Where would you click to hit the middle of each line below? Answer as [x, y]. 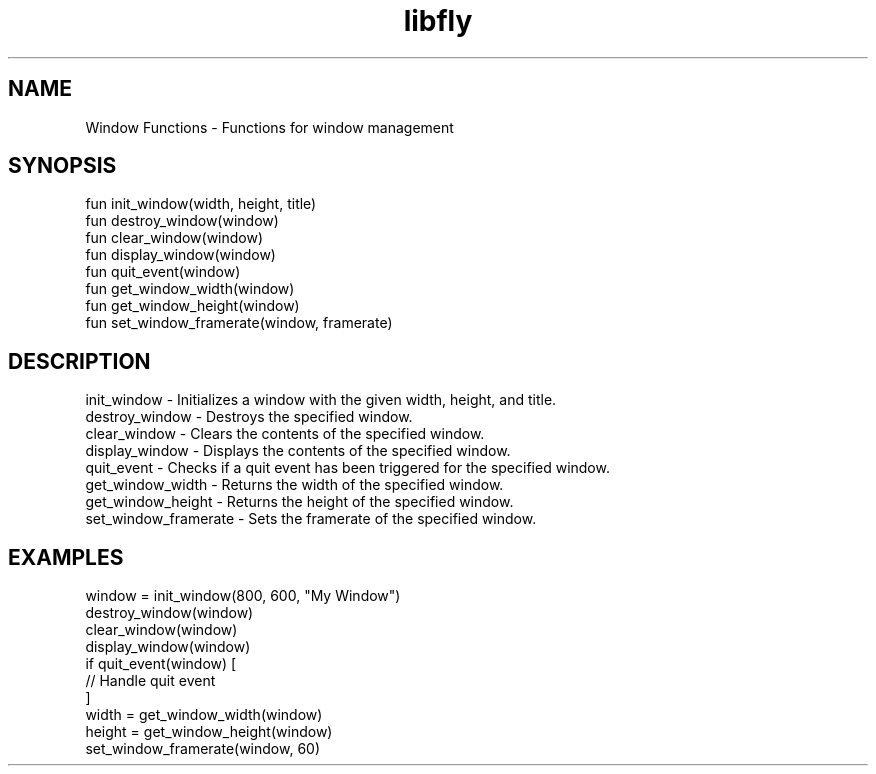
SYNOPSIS [62, 166]
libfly [438, 21]
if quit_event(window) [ [161, 664]
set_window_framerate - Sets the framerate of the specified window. [311, 519]
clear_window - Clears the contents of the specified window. [285, 434]
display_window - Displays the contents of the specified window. [298, 451]
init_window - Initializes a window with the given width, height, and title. [321, 400]
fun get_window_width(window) [190, 289]
